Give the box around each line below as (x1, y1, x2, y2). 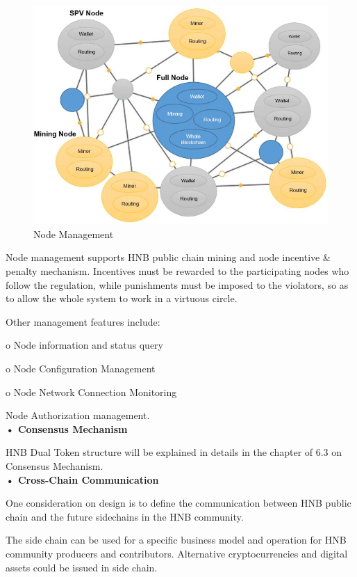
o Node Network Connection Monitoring (6, 384, 177, 399)
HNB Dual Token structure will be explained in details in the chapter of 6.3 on (6, 445, 342, 459)
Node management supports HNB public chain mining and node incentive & (6, 250, 331, 264)
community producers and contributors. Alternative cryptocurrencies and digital (6, 546, 348, 560)
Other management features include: (6, 314, 160, 329)
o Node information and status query (6, 338, 163, 352)
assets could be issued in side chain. (6, 560, 158, 574)
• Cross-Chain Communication (6, 472, 159, 487)
